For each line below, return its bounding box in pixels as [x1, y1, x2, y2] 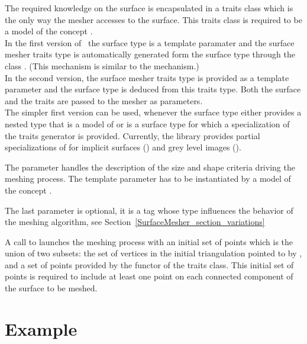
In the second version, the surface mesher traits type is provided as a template [5, 71, 289, 83]
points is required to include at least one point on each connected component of [5, 270, 293, 282]
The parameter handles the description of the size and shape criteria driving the [5, 160, 295, 173]
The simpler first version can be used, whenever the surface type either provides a [5, 106, 302, 118]
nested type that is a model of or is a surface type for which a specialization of [5, 117, 290, 130]
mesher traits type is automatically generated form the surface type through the [5, 48, 295, 60]
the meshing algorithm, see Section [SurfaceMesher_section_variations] [5, 216, 265, 228]
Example [5, 316, 77, 340]
